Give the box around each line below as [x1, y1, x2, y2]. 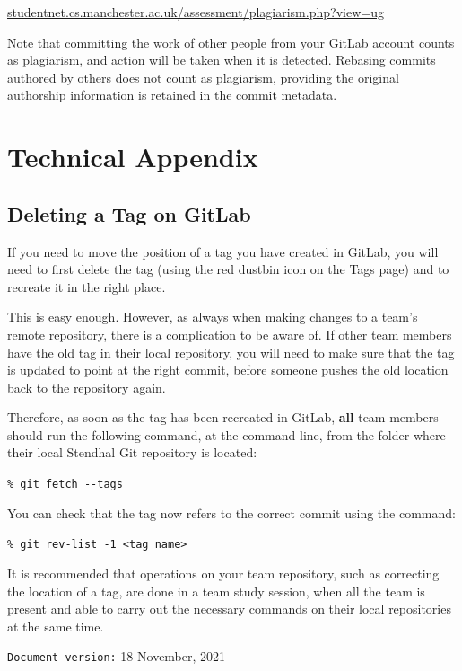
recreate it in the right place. [7, 277, 166, 296]
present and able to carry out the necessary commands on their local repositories [7, 599, 451, 618]
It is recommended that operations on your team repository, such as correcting [7, 563, 440, 582]
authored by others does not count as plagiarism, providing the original [7, 67, 399, 86]
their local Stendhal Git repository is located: [7, 443, 257, 462]
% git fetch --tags [7, 478, 123, 491]
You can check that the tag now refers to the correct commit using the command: [7, 503, 456, 522]
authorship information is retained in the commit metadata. [7, 85, 337, 104]
